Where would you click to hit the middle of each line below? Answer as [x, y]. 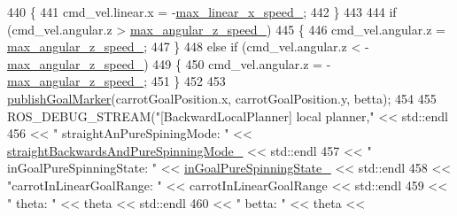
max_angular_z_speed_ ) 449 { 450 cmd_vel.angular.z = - [169, 63]
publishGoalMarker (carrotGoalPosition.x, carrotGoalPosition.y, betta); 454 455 [222, 98]
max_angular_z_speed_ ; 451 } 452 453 [116, 81]
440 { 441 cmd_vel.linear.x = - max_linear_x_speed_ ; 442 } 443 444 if [202, 12]
